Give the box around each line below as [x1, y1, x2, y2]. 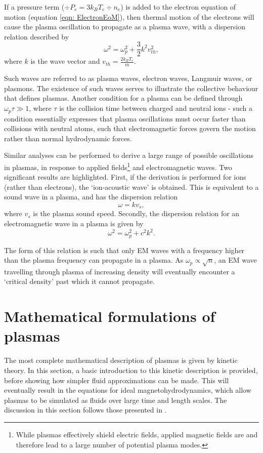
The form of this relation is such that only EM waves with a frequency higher [4, 244, 245, 255]
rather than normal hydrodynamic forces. [4, 133, 132, 143]
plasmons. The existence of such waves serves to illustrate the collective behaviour [4, 83, 258, 93]
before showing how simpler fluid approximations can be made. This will [4, 375, 229, 385]
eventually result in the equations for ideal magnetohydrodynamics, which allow [4, 385, 251, 395]
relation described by [4, 31, 69, 42]
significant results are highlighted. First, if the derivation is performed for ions [4, 172, 246, 182]
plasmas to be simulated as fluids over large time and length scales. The [4, 394, 227, 405]
